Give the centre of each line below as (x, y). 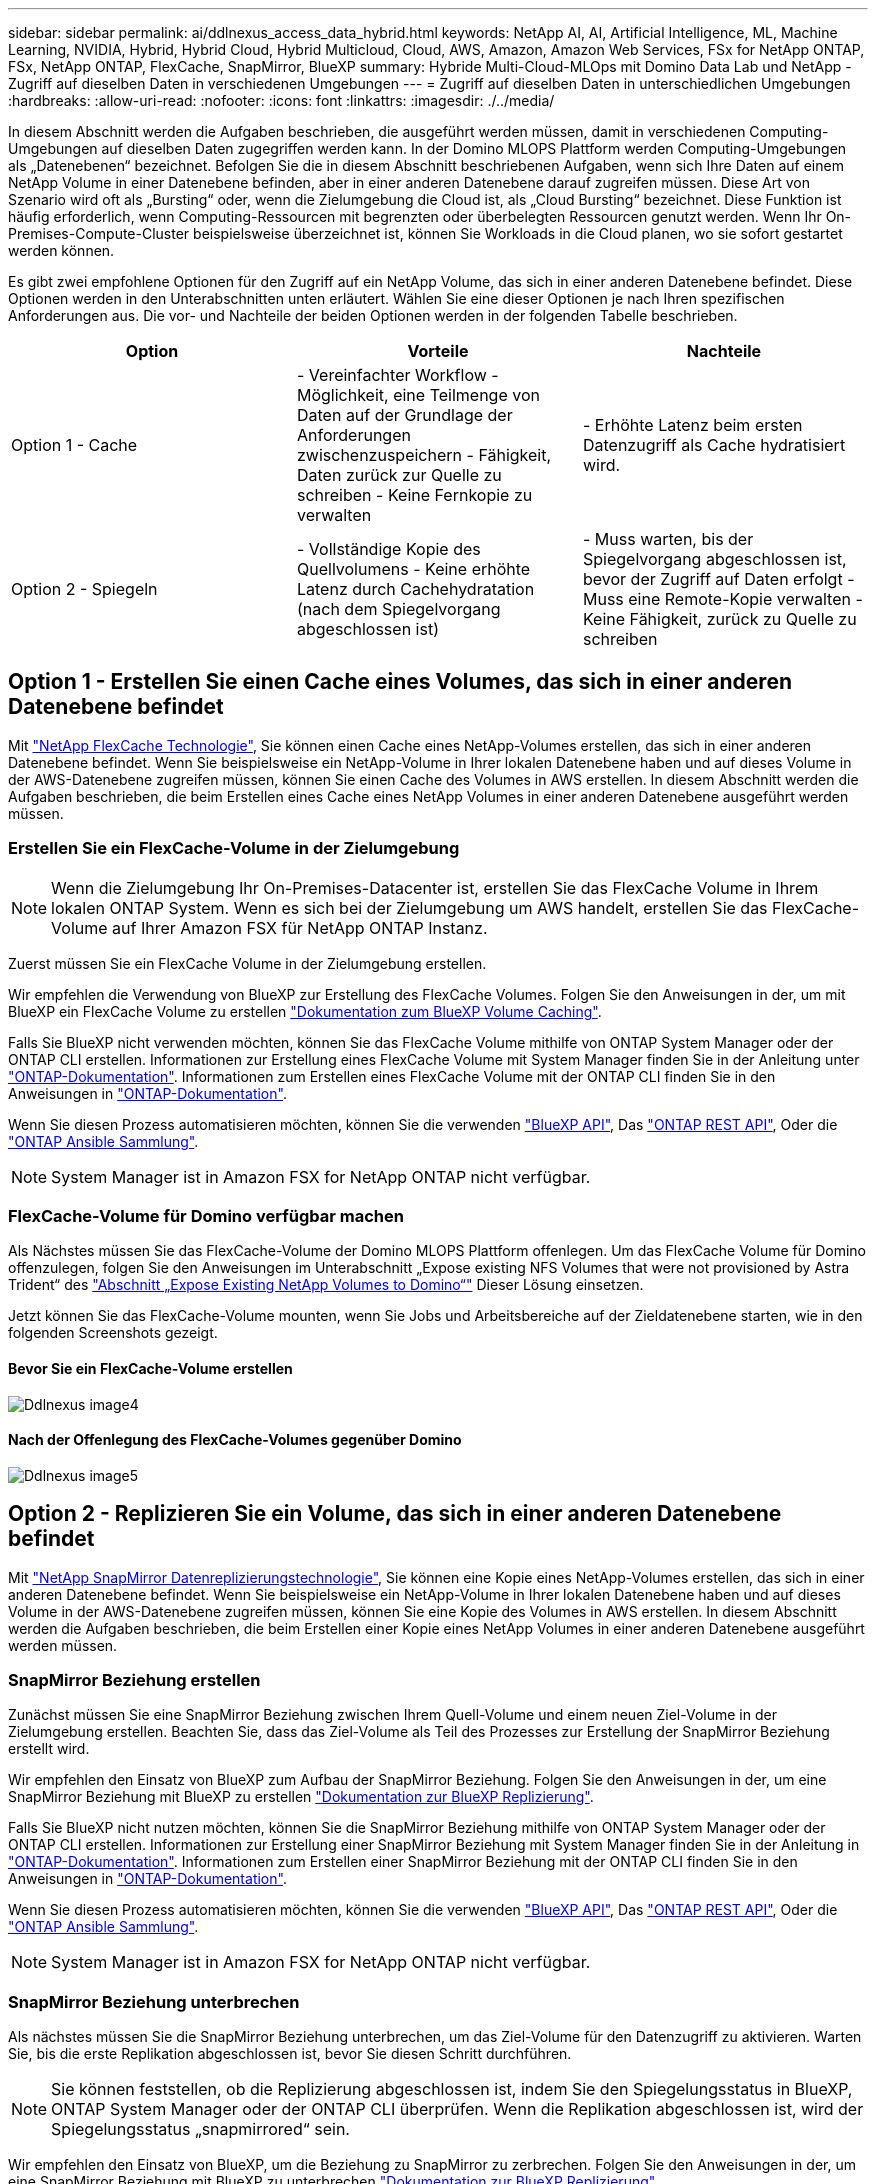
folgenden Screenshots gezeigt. (113, 1333)
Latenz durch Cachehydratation (415, 589)
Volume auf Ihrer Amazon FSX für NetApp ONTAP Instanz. (269, 927)
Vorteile (438, 351)
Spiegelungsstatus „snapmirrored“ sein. (200, 2129)
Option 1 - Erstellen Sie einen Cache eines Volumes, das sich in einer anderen (400, 682)
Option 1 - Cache (74, 445)
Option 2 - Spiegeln (84, 589)
